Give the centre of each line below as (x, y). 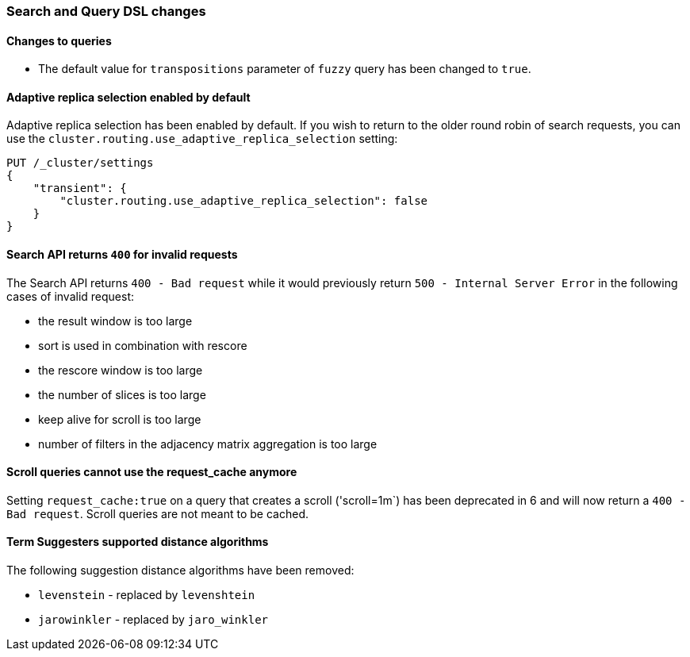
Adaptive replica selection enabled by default (128, 97)
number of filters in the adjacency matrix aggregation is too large (208, 444)
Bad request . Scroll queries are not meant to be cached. (158, 513)
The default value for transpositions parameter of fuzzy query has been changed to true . (285, 69)
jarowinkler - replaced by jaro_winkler (153, 620)
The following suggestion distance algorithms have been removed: (180, 571)
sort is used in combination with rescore (143, 345)
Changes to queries (59, 40)
